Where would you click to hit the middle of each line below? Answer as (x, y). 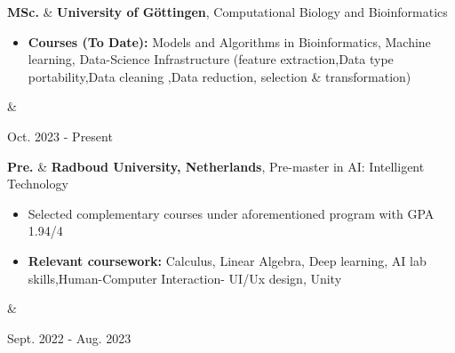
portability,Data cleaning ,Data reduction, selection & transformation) (220, 76)
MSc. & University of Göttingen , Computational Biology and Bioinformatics (227, 12)
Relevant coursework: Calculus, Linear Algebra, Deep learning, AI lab (227, 260)
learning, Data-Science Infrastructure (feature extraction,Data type (211, 59)
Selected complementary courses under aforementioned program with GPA (231, 213)
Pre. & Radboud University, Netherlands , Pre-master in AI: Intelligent (216, 166)
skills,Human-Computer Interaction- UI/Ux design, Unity (185, 278)
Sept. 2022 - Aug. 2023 (69, 337)
